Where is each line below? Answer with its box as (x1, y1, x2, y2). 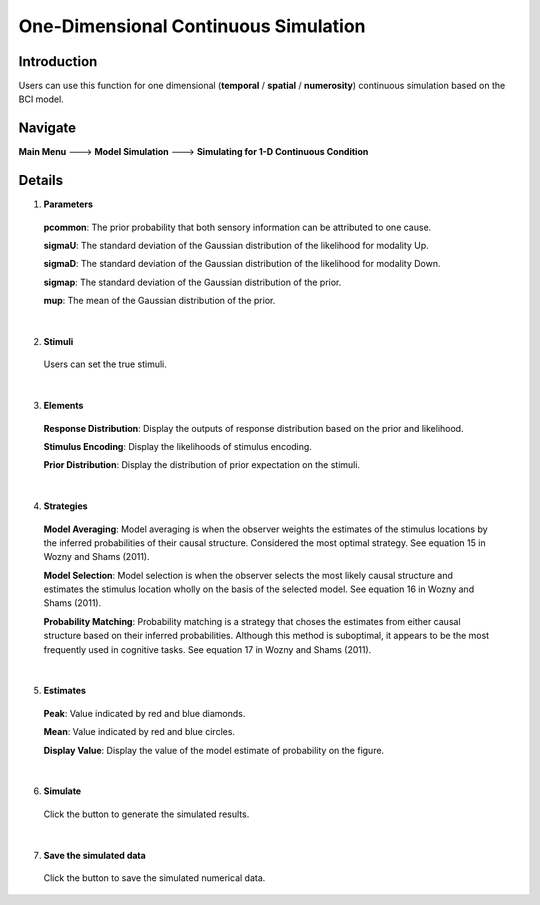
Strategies (43, 500, 89, 512)
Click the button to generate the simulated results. (43, 808, 250, 820)
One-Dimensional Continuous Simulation (18, 15, 366, 37)
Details (18, 172, 64, 189)
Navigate (18, 120, 77, 137)
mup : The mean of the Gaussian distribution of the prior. (43, 295, 276, 307)
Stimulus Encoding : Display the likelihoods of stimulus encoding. (43, 440, 312, 452)
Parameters (43, 198, 94, 210)
